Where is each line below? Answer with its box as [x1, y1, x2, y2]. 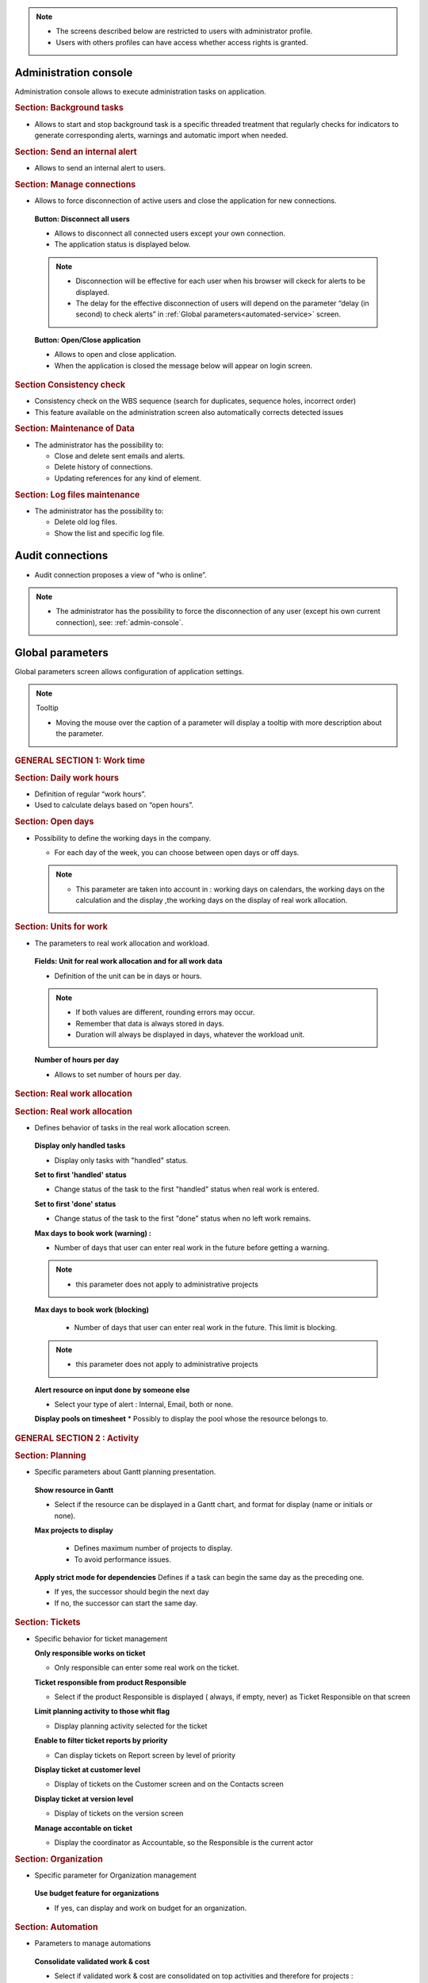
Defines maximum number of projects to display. [74, 1544, 233, 1553]
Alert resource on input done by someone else [34, 1385, 190, 1394]
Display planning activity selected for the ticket [54, 1721, 208, 1731]
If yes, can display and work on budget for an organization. [54, 1903, 247, 1912]
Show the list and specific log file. [54, 528, 165, 538]
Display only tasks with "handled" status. [54, 1155, 189, 1165]
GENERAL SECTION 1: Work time [14, 754, 146, 765]
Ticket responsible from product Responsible [34, 1678, 187, 1687]
